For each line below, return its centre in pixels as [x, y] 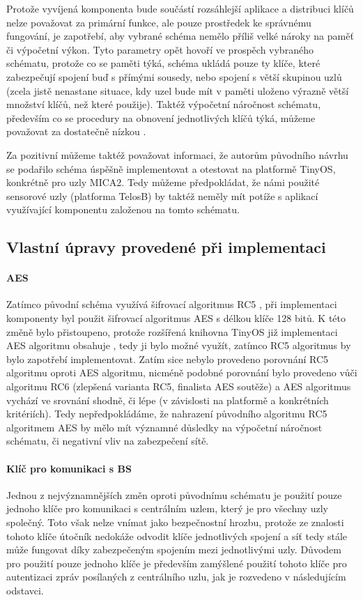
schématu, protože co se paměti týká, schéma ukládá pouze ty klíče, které [163, 63]
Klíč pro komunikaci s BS [69, 468]
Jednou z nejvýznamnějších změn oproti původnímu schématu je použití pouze [174, 494]
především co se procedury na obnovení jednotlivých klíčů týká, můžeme [161, 117]
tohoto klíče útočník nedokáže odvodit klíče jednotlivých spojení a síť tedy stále [177, 536]
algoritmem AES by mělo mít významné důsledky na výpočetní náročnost [164, 427]
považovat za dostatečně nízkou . [76, 131]
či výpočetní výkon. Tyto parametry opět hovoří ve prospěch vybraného [160, 49]
